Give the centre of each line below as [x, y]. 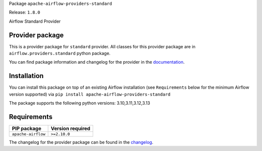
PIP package [26, 129]
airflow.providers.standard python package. [60, 54]
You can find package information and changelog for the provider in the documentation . [97, 62]
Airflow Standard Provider [35, 21]
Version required [71, 129]
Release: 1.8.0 [25, 13]
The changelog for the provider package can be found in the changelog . [81, 142]
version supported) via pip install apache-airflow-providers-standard [90, 94]
